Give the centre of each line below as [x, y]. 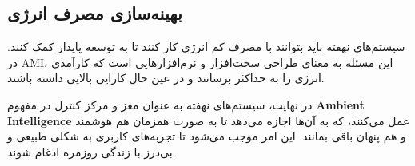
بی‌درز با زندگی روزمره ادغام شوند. [92, 151]
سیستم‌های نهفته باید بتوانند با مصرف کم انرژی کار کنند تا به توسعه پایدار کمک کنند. [206, 47]
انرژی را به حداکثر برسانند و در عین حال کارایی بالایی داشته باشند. [166, 78]
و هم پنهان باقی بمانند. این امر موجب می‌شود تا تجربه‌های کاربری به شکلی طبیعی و [207, 136]
